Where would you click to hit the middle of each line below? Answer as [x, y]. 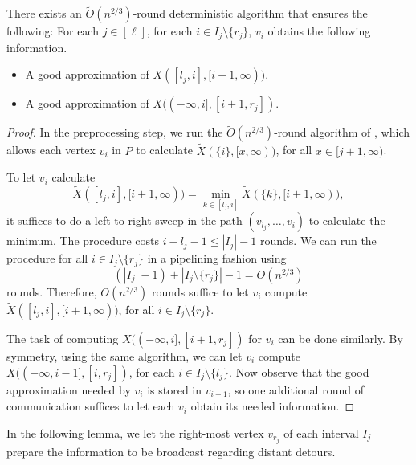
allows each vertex [51, 150]
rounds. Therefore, [52, 291]
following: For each [53, 31]
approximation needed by [69, 389]
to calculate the [347, 220]
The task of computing [63, 338]
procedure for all [47, 258]
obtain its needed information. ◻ [273, 406]
